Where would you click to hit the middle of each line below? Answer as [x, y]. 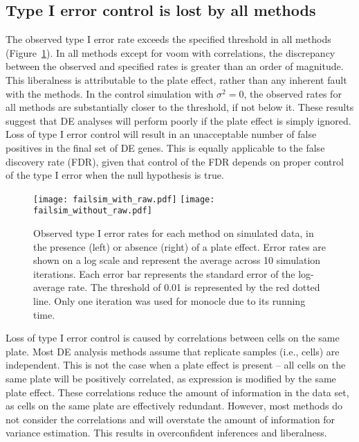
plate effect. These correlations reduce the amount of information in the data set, [177, 392]
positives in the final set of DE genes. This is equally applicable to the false [165, 147]
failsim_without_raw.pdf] [93, 211]
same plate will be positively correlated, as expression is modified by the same [171, 378]
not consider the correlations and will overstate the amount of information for [171, 419]
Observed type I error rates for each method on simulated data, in [174, 233]
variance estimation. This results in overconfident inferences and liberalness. [166, 433]
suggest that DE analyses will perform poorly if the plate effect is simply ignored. [178, 120]
